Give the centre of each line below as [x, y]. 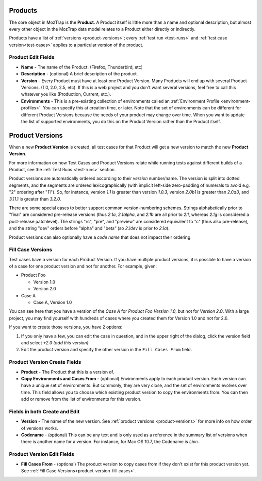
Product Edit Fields [32, 57]
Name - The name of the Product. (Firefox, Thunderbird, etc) [82, 67]
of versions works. [40, 428]
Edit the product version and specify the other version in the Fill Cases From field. [106, 350]
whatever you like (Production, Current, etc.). [66, 94]
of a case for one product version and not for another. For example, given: [83, 266]
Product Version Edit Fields [42, 454]
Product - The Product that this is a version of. [67, 372]
